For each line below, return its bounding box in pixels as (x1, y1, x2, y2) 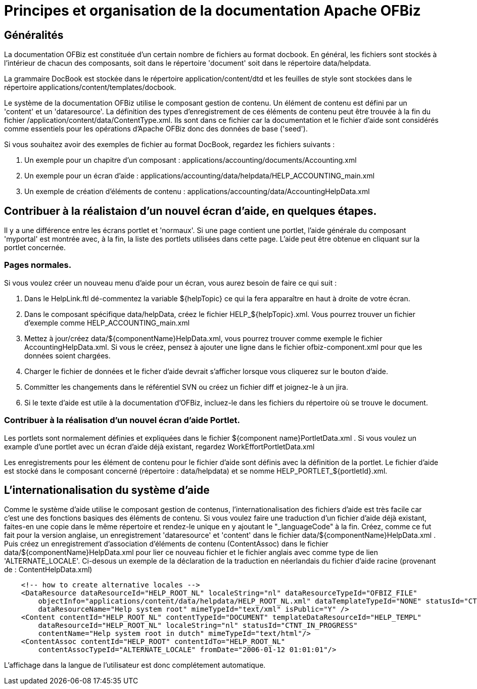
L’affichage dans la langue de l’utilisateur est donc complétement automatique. (4, 661, 266, 670)
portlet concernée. (4, 243, 66, 252)
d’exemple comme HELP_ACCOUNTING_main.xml (24, 318, 190, 327)
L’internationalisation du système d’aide (4, 483, 210, 496)
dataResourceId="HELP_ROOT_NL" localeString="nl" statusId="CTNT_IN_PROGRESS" (38, 621, 358, 630)
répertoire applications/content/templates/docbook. (4, 83, 176, 92)
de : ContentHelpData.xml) (4, 565, 92, 574)
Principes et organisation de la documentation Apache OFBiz (4, 2, 421, 19)
